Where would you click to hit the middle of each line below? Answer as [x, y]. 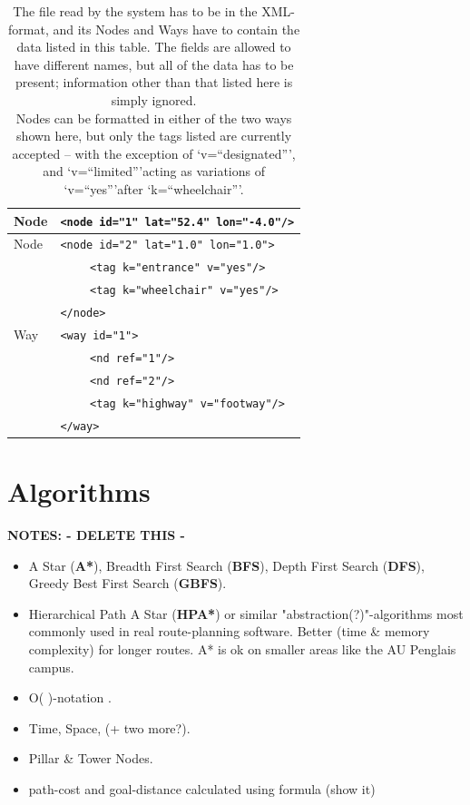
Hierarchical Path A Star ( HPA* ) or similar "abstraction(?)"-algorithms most [246, 613]
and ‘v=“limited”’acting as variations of [154, 171]
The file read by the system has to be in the [135, 11]
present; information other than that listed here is [154, 82]
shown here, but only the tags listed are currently [154, 136]
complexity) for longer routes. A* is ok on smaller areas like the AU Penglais [242, 648]
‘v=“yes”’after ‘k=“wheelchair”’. [154, 188]
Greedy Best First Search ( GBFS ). [127, 583]
